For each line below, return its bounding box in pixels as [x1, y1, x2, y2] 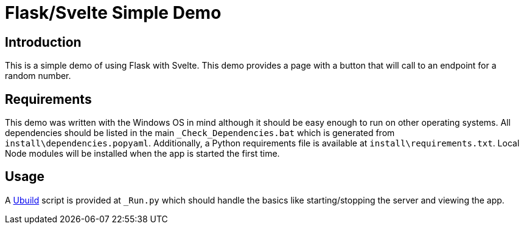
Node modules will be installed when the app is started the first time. [5, 148, 280, 159]
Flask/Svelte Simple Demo [5, 2, 222, 23]
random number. [5, 70, 71, 81]
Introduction [5, 34, 82, 50]
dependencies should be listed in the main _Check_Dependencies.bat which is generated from [5, 128, 395, 138]
